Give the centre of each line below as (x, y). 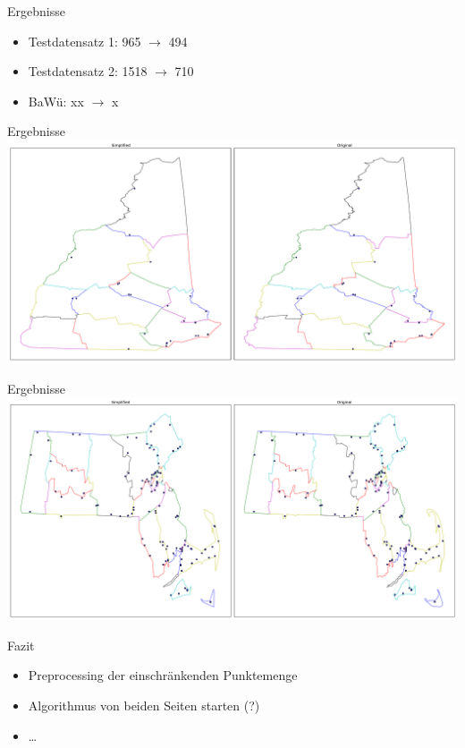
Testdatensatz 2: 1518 (88, 71)
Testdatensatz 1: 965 (85, 41)
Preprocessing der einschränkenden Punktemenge (163, 675)
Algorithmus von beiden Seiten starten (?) (144, 705)
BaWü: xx (56, 101)
